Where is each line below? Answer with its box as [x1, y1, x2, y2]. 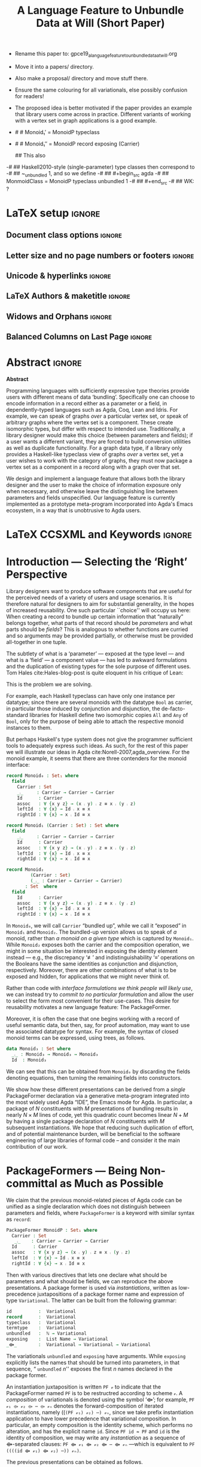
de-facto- [161, 705, 185, 712]
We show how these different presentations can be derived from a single [6, 1086, 185, 1093]
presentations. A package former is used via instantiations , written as [6, 1284, 178, 1291]
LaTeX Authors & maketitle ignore [6, 291, 130, 301]
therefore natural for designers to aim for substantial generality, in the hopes [6, 600, 194, 608]
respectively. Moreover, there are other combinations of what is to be [6, 967, 176, 974]
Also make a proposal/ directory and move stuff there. [14, 74, 148, 81]
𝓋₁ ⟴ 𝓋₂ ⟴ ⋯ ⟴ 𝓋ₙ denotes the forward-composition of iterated [6, 1402, 164, 1410]
